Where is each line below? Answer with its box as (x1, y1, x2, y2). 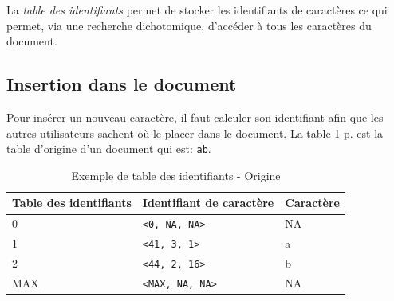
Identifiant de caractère (142, 194, 274, 211)
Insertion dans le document (6, 72, 237, 96)
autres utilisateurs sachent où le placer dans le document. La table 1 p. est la (6, 124, 384, 141)
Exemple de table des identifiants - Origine (71, 166, 281, 183)
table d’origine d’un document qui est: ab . (6, 140, 211, 157)
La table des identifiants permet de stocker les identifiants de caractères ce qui (6, 2, 388, 18)
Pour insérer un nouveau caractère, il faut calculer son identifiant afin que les (6, 108, 384, 125)
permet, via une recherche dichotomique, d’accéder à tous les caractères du (6, 17, 372, 33)
